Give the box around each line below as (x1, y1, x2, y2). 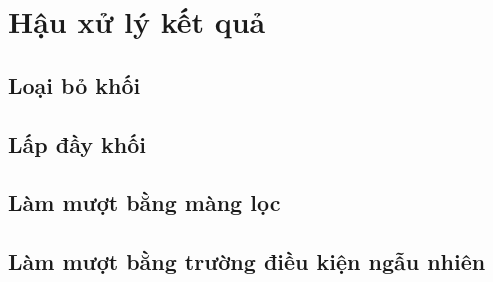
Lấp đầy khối (8, 128, 146, 159)
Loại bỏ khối (8, 69, 141, 100)
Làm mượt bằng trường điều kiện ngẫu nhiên (8, 246, 486, 277)
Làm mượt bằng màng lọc (8, 187, 281, 218)
